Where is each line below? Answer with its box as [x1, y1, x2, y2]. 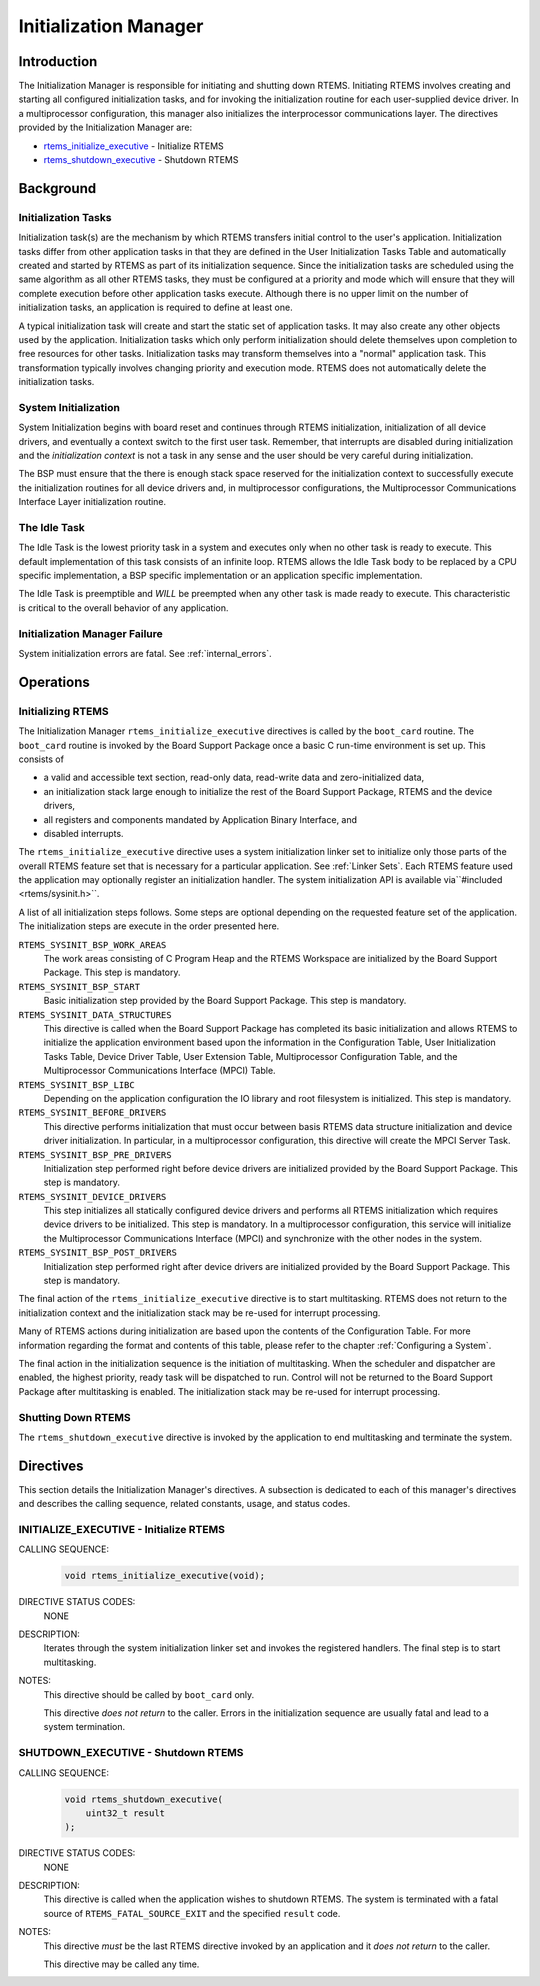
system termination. [43, 1721, 126, 1733]
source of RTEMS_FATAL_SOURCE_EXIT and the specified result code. [43, 1907, 341, 1919]
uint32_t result [85, 1807, 165, 1819]
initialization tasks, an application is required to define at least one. [18, 301, 294, 314]
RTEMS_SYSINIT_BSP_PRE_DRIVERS [18, 1149, 172, 1160]
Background [18, 180, 97, 197]
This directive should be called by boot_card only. [43, 1688, 255, 1700]
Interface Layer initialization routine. [18, 496, 167, 508]
